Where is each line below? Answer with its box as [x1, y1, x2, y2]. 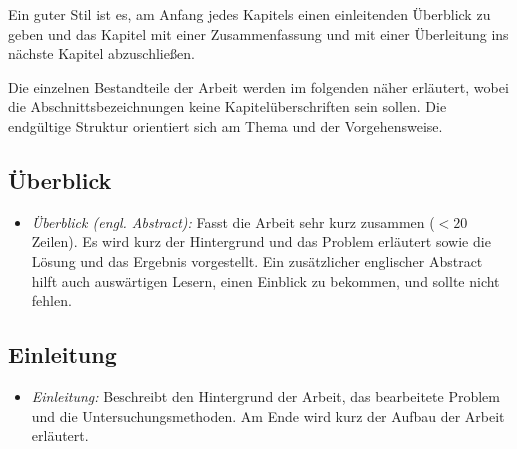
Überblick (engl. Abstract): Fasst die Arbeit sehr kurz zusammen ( [31, 211, 435, 232]
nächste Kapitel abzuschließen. [8, 43, 195, 64]
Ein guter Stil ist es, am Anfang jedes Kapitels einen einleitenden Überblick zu [8, 4, 491, 24]
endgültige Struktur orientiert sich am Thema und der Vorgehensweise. [8, 115, 443, 136]
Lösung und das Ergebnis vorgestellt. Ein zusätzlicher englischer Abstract [31, 250, 483, 271]
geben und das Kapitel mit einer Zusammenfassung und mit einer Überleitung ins [8, 23, 509, 44]
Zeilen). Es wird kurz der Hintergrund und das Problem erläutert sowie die [31, 231, 491, 252]
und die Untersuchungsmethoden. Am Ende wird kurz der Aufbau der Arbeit [31, 405, 505, 426]
